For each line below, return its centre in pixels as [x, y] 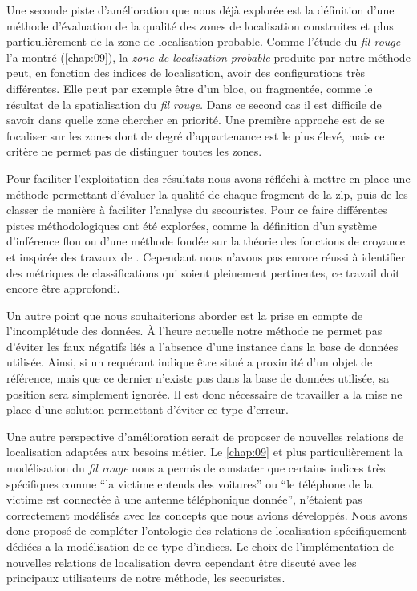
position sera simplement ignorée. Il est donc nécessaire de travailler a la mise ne [204, 393]
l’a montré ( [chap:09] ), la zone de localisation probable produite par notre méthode [208, 57]
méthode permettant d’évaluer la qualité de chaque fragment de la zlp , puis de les [207, 194]
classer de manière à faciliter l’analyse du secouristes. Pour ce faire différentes [197, 210]
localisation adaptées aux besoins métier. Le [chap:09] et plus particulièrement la [205, 452]
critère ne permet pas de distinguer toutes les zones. [134, 151]
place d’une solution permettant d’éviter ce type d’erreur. [148, 409]
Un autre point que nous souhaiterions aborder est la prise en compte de [185, 315]
